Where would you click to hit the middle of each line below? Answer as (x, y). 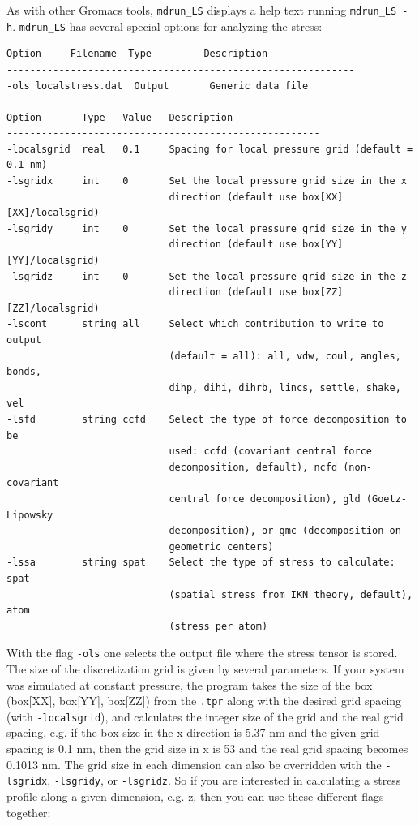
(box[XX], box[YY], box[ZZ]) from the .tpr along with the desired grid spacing (204, 701)
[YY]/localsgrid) (53, 261)
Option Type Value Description (120, 117)
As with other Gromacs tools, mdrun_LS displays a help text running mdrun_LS (202, 10)
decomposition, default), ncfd (253, 467)
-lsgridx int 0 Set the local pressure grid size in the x (207, 181)
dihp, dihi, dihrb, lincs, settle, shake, (285, 387)
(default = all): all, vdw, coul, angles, (285, 356)
